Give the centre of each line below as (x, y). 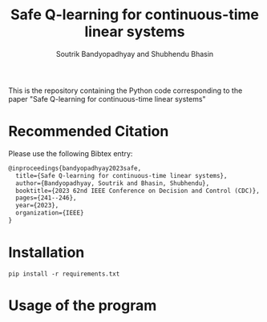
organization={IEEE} (50, 213)
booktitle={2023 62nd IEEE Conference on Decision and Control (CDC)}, (138, 191)
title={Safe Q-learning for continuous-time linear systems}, (121, 175)
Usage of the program (83, 305)
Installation (47, 253)
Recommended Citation (89, 132)
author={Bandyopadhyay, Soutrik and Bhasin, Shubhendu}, (113, 183)
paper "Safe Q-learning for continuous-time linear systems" (107, 99)
